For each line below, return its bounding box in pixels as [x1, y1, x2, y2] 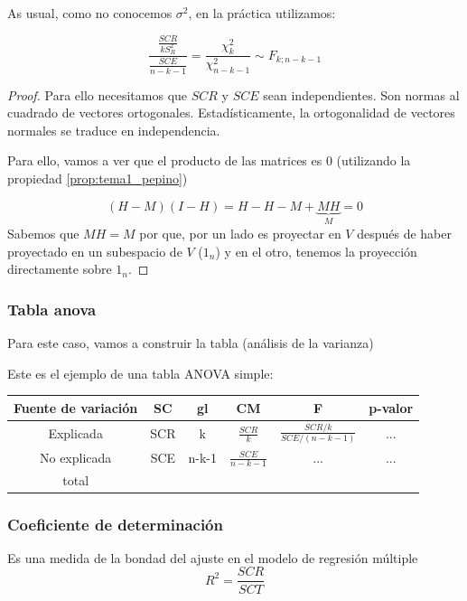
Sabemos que [7, 224, 79, 243]
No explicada [39, 447, 112, 466]
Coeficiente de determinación [7, 512, 223, 535]
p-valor [369, 398, 414, 417]
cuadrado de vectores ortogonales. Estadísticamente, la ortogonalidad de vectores [7, 103, 455, 122]
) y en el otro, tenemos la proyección [215, 241, 417, 260]
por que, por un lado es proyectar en [139, 224, 341, 243]
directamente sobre [7, 259, 112, 278]
